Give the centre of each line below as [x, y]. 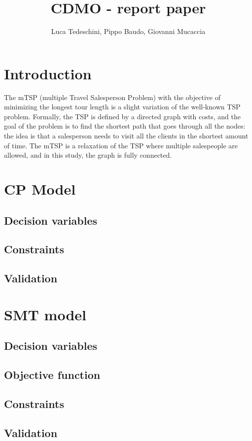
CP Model [40, 189]
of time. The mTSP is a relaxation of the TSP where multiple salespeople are [121, 145]
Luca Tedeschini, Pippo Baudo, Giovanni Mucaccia [128, 31]
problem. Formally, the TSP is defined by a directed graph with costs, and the [122, 116]
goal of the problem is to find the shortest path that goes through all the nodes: [125, 126]
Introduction [48, 73]
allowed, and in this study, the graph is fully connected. [88, 155]
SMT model [45, 314]
